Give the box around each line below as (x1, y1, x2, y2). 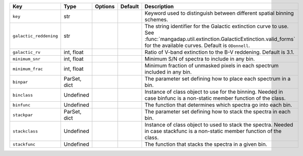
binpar (12, 79, 28, 84)
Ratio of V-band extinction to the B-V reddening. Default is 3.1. (144, 49, 295, 56)
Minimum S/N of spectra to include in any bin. (144, 55, 255, 62)
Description (144, 3, 174, 10)
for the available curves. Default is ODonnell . (144, 42, 250, 49)
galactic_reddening (12, 33, 58, 38)
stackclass (12, 128, 38, 134)
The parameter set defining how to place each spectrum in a (144, 75, 291, 82)
